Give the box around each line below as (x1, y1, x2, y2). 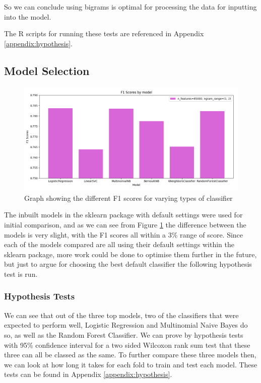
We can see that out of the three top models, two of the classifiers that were (4, 310, 239, 320)
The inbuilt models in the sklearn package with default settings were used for (4, 209, 243, 220)
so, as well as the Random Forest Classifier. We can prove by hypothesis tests (4, 329, 243, 340)
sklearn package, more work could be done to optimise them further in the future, (4, 249, 257, 259)
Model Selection (4, 62, 90, 78)
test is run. (4, 268, 38, 279)
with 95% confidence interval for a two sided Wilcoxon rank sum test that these (4, 339, 250, 350)
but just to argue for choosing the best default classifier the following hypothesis (4, 259, 252, 269)
